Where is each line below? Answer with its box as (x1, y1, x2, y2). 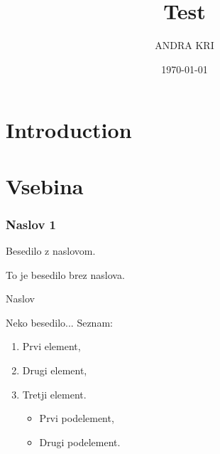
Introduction (6, 115, 132, 144)
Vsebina (6, 171, 84, 200)
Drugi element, (22, 363, 87, 378)
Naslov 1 (6, 215, 56, 233)
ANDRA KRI (155, 38, 214, 53)
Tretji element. (22, 386, 87, 401)
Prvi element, (22, 339, 81, 354)
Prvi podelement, (39, 411, 114, 426)
